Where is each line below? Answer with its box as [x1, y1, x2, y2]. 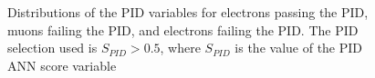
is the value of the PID [234, 38, 363, 57]
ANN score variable [7, 55, 117, 74]
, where [160, 38, 201, 57]
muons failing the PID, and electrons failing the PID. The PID [7, 20, 359, 39]
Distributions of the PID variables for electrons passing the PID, [7, 3, 369, 21]
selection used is [7, 38, 98, 57]
